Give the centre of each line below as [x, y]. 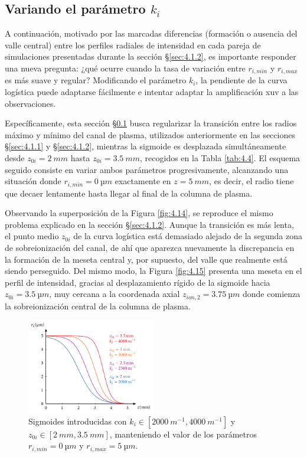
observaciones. [30, 103]
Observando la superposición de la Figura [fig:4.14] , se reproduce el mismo [139, 213]
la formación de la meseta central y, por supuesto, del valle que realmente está [146, 259]
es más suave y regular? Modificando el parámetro [96, 80]
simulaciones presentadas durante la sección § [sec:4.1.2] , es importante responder [151, 56]
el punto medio [32, 236]
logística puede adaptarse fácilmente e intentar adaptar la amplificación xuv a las [152, 92]
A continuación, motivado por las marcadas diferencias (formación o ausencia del [151, 33]
